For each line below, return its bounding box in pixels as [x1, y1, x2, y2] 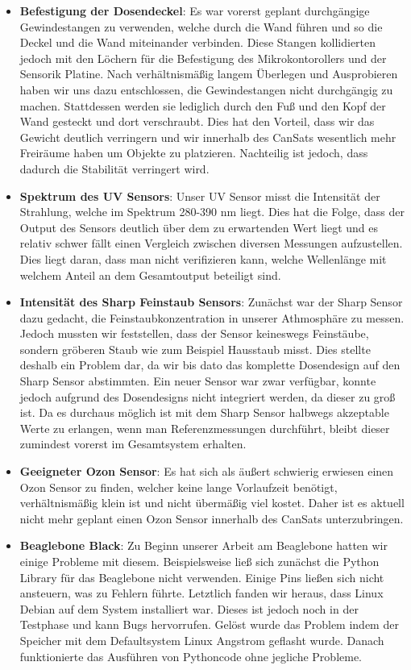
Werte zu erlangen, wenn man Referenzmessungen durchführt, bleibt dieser [19, 419, 390, 436]
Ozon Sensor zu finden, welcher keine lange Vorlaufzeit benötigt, [19, 478, 338, 495]
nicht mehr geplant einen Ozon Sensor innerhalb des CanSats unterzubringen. [19, 510, 404, 526]
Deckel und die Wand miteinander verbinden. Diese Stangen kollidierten [19, 34, 376, 51]
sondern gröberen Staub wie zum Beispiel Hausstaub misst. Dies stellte [19, 340, 371, 357]
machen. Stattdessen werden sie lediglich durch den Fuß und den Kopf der [19, 97, 386, 114]
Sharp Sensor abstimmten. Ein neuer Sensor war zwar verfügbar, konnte [19, 372, 376, 389]
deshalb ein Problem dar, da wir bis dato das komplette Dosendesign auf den [19, 356, 401, 373]
